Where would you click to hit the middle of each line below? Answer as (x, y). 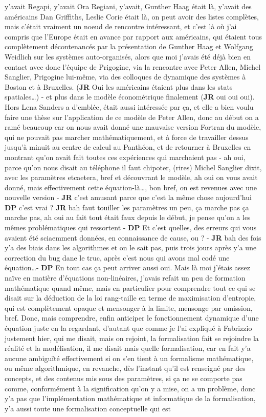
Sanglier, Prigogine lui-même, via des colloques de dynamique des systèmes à (125, 77)
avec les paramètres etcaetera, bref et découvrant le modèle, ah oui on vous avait (131, 177)
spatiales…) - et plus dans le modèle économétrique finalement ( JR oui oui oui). (130, 97)
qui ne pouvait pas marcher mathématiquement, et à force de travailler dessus (127, 137)
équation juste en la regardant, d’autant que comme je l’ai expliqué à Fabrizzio (128, 328)
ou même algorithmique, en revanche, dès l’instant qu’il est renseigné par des (125, 368)
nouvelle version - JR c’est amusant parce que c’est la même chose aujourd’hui (128, 197)
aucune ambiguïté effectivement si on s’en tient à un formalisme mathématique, (129, 358)
